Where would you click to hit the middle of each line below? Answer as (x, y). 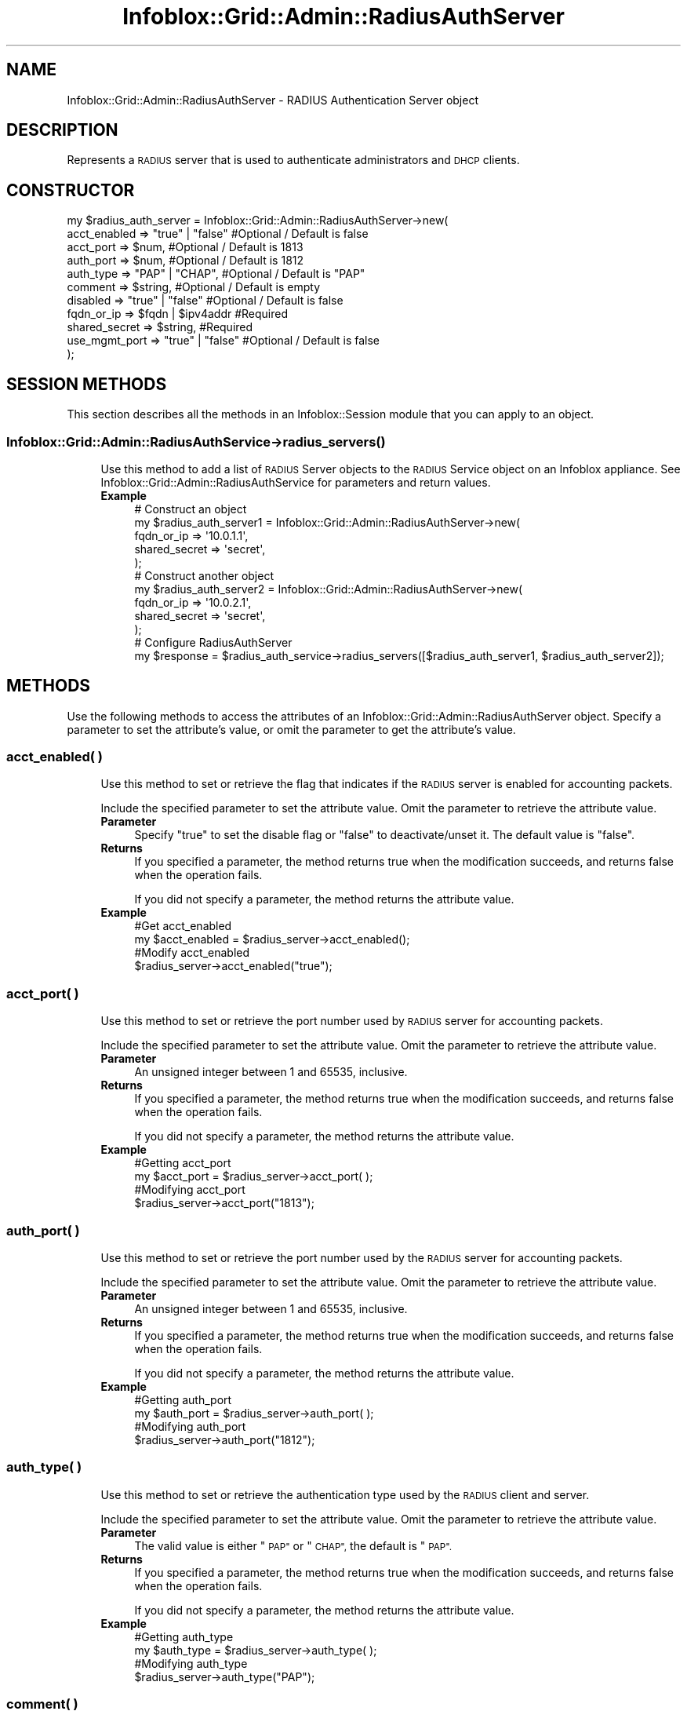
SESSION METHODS (87, 384)
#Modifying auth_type (191, 1663)
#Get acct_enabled (183, 926)
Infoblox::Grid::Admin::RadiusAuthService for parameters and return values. (296, 482)
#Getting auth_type (184, 1636)
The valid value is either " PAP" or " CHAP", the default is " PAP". (293, 1545)
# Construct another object (204, 575)
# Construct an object (191, 509)
